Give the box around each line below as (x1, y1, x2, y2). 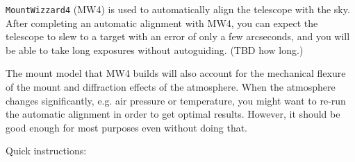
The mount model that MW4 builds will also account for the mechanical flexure (6, 66, 346, 80)
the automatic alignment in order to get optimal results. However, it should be (6, 107, 340, 121)
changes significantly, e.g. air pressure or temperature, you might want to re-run (6, 93, 346, 107)
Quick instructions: (6, 143, 87, 158)
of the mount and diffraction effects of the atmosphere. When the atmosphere (6, 80, 336, 94)
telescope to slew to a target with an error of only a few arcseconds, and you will (6, 29, 350, 44)
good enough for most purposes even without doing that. (6, 120, 248, 134)
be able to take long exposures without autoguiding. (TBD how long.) (6, 42, 304, 57)
